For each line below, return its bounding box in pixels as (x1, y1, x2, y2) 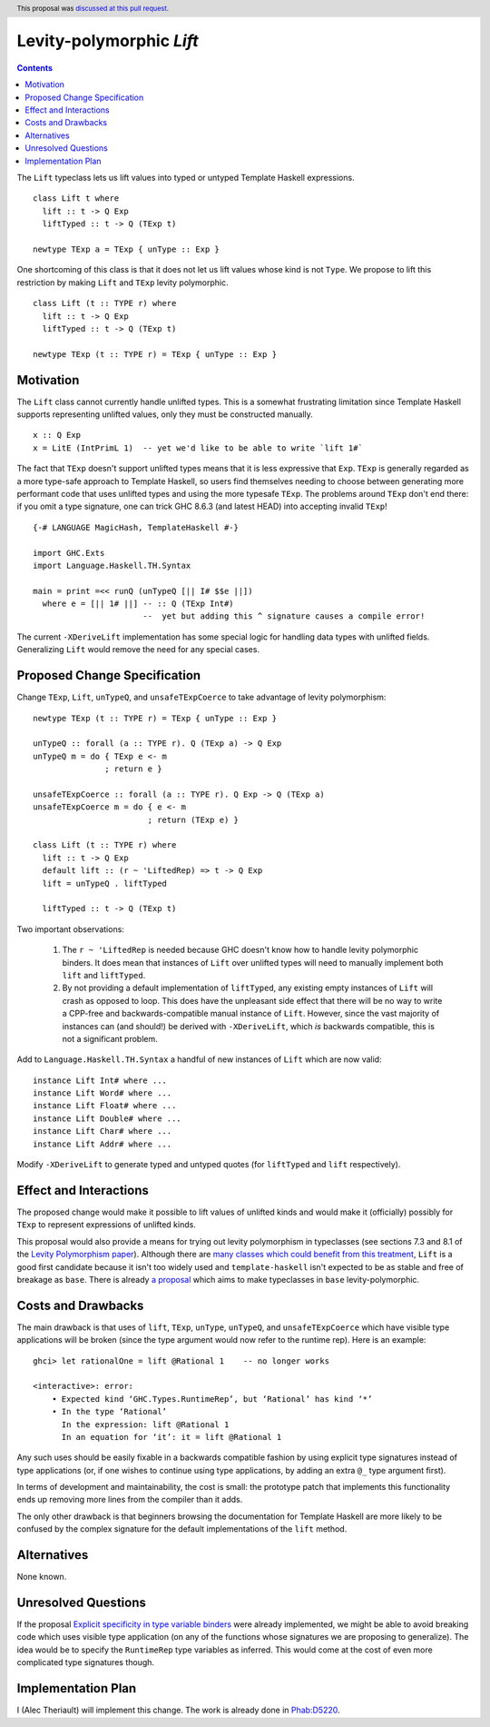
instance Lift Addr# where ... (33, 1138, 172, 1149)
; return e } (104, 764, 162, 774)
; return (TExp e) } (147, 814, 240, 825)
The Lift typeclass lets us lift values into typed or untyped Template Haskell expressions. (16, 173, 355, 183)
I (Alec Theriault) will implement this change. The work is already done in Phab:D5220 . (16, 1704, 340, 1716)
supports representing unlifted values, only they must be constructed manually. (16, 409, 313, 420)
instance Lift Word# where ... (33, 1088, 172, 1098)
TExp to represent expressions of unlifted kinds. (16, 1219, 197, 1230)
